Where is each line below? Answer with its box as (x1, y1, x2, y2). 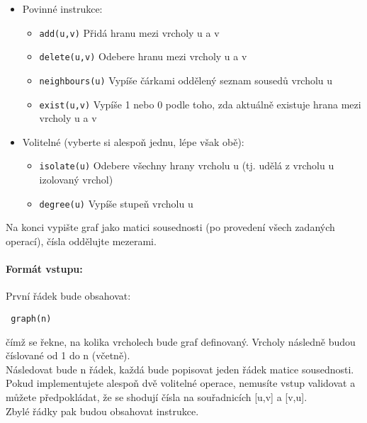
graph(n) (11, 313, 52, 324)
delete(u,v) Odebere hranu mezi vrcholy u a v (39, 49, 247, 64)
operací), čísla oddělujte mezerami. (6, 233, 157, 248)
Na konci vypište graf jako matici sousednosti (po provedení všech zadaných (6, 220, 335, 235)
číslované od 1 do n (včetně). (6, 348, 130, 363)
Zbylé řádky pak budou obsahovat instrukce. (6, 403, 199, 418)
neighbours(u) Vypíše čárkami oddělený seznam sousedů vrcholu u (39, 72, 333, 87)
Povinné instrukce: (22, 1, 103, 16)
